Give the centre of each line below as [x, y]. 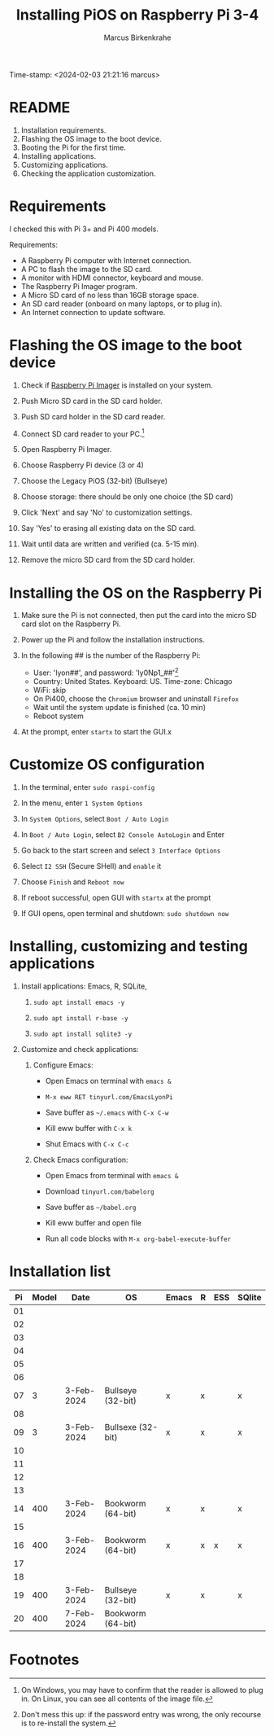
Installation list [60, 1271]
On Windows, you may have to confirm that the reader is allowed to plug [142, 1690]
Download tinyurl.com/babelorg [100, 1191]
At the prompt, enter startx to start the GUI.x [96, 732]
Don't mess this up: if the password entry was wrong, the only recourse [141, 1714]
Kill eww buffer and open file [93, 1222]
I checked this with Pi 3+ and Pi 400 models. [84, 229]
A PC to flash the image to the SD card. [87, 269]
